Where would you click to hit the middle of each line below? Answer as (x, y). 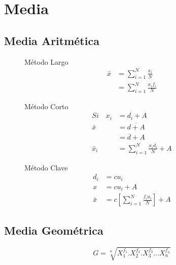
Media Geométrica (54, 230)
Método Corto (46, 106)
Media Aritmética (52, 40)
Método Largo (46, 61)
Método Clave (46, 167)
